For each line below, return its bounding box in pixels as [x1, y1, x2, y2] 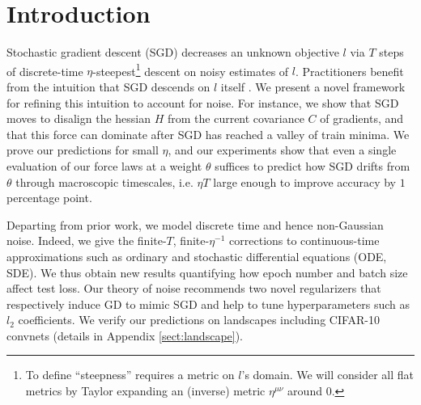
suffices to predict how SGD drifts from [215, 157, 410, 174]
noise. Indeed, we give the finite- [6, 232, 167, 249]
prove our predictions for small [6, 141, 159, 158]
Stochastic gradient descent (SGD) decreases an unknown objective [6, 44, 339, 61]
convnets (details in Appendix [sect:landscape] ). [6, 327, 244, 344]
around [287, 382, 322, 399]
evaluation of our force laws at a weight [6, 157, 202, 174]
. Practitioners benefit [296, 62, 404, 79]
